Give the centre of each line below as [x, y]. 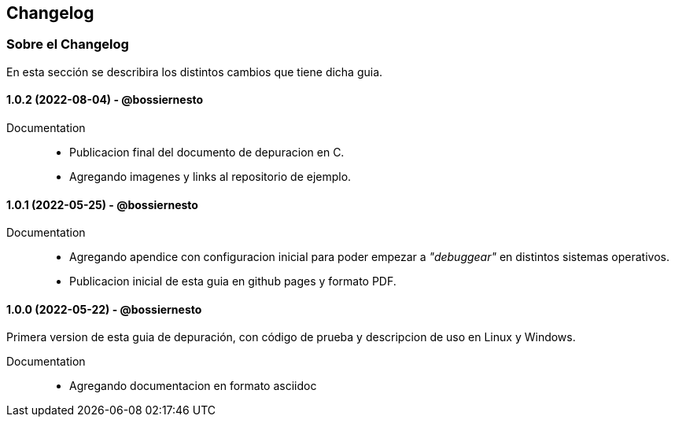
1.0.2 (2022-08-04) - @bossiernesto [105, 100]
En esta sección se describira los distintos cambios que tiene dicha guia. [195, 72]
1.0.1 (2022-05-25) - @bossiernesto [102, 204]
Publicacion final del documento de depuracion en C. [207, 153]
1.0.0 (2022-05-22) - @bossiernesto [104, 309]
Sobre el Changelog [68, 44]
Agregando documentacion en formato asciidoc [193, 386]
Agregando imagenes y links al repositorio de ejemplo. [210, 177]
